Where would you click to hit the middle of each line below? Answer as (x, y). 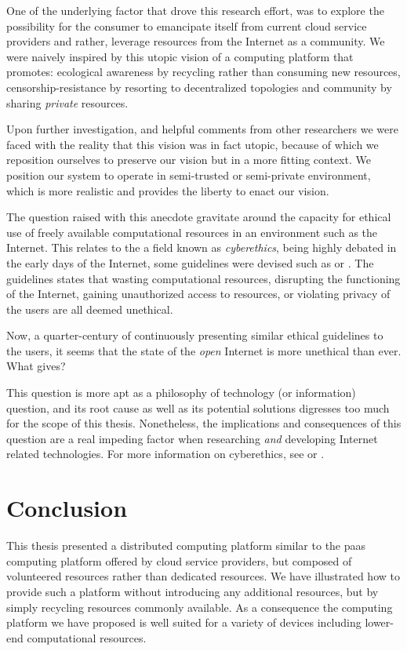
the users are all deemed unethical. (90, 309)
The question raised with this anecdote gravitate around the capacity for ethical (199, 217)
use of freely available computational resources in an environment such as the (192, 232)
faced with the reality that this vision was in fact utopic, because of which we (193, 144)
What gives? (36, 366)
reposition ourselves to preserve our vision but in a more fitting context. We (189, 160)
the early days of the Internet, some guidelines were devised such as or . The (190, 262)
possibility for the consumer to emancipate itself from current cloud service (187, 25)
